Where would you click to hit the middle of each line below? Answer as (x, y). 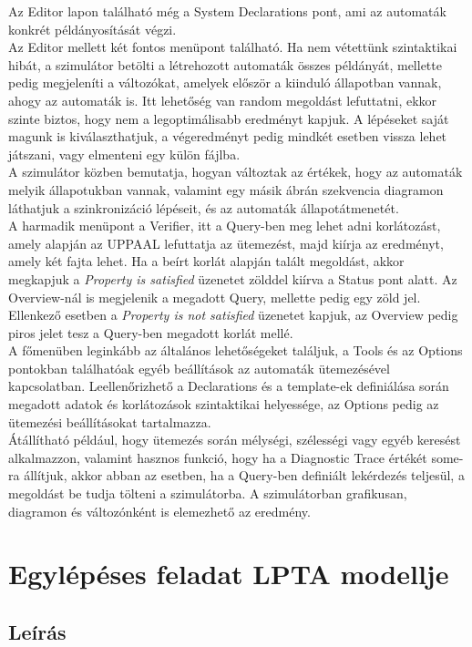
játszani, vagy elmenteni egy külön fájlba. (124, 154)
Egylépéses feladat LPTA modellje (229, 574)
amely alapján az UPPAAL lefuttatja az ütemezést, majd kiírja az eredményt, (226, 243)
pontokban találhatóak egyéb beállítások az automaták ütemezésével (199, 368)
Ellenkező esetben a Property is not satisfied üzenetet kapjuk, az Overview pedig (233, 315)
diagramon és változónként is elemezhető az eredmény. (159, 511)
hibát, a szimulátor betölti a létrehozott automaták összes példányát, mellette (225, 64)
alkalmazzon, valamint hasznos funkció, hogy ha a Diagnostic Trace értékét (218, 457)
